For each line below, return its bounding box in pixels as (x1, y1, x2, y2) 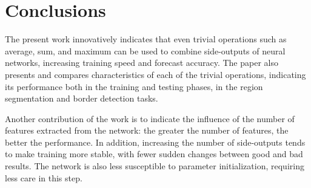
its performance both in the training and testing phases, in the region (5, 80, 263, 92)
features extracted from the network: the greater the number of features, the (5, 124, 289, 137)
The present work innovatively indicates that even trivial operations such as (5, 33, 287, 45)
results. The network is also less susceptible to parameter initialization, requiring (5, 160, 304, 172)
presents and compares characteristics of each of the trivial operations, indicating (5, 68, 306, 80)
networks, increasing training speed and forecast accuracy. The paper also (5, 56, 278, 69)
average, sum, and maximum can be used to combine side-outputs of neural (5, 44, 286, 57)
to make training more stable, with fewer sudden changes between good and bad (5, 147, 303, 160)
